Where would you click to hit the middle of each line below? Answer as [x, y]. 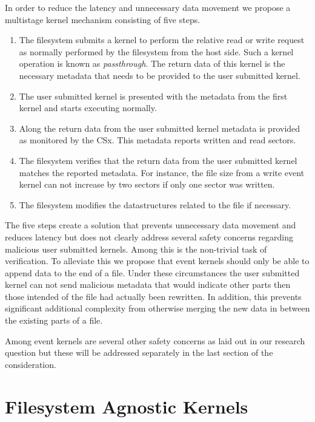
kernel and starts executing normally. [88, 108]
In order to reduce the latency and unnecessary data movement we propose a [148, 7]
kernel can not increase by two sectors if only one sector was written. [147, 184]
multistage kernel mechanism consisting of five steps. [103, 19]
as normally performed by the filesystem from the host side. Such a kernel [156, 51]
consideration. [31, 364]
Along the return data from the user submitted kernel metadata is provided [160, 128]
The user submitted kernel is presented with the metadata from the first [153, 96]
